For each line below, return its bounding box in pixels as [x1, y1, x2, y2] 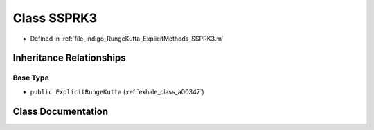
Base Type [12, 73, 49, 83]
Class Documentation [12, 105, 109, 117]
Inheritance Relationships [12, 52, 126, 64]
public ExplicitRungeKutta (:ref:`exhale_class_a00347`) [30, 87, 204, 96]
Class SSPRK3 [12, 10, 97, 25]
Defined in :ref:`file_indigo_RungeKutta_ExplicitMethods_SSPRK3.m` [30, 34, 224, 43]
